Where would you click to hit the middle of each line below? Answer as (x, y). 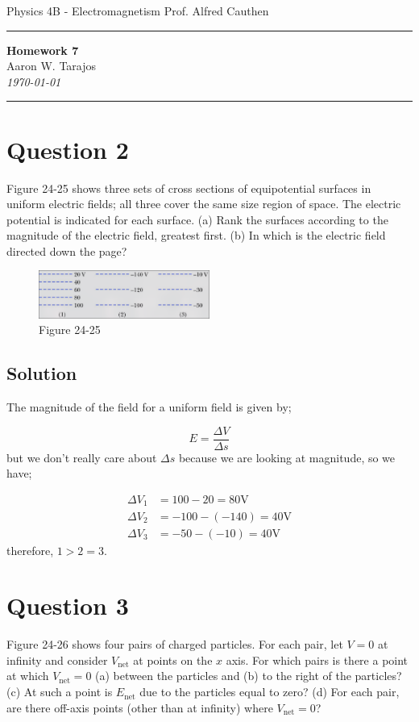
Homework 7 (43, 50)
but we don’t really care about (82, 457)
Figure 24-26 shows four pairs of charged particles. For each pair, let (175, 644)
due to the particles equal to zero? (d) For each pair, (270, 692)
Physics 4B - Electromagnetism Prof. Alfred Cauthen (138, 10)
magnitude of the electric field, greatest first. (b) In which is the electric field (196, 235)
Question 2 (68, 149)
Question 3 (68, 605)
